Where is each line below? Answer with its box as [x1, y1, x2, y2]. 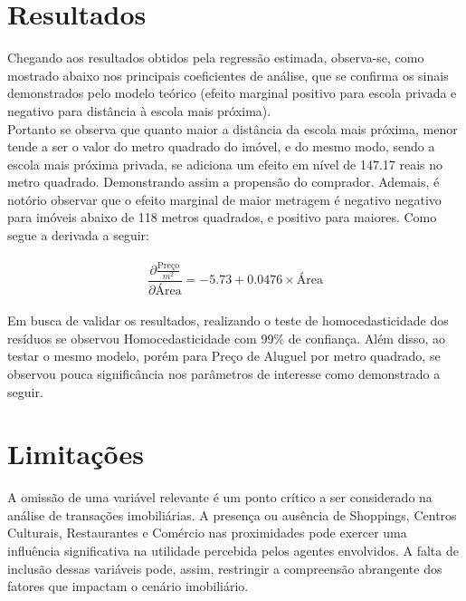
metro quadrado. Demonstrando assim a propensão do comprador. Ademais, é [7, 172, 440, 191]
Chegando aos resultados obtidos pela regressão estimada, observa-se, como [7, 48, 424, 67]
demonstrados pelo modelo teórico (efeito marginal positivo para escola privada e [7, 83, 457, 102]
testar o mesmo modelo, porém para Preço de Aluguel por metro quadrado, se [7, 346, 441, 365]
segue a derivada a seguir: [7, 226, 149, 245]
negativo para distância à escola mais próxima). [7, 101, 271, 120]
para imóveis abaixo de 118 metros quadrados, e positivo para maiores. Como [7, 208, 437, 227]
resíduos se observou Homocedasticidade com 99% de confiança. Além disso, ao [7, 328, 445, 347]
